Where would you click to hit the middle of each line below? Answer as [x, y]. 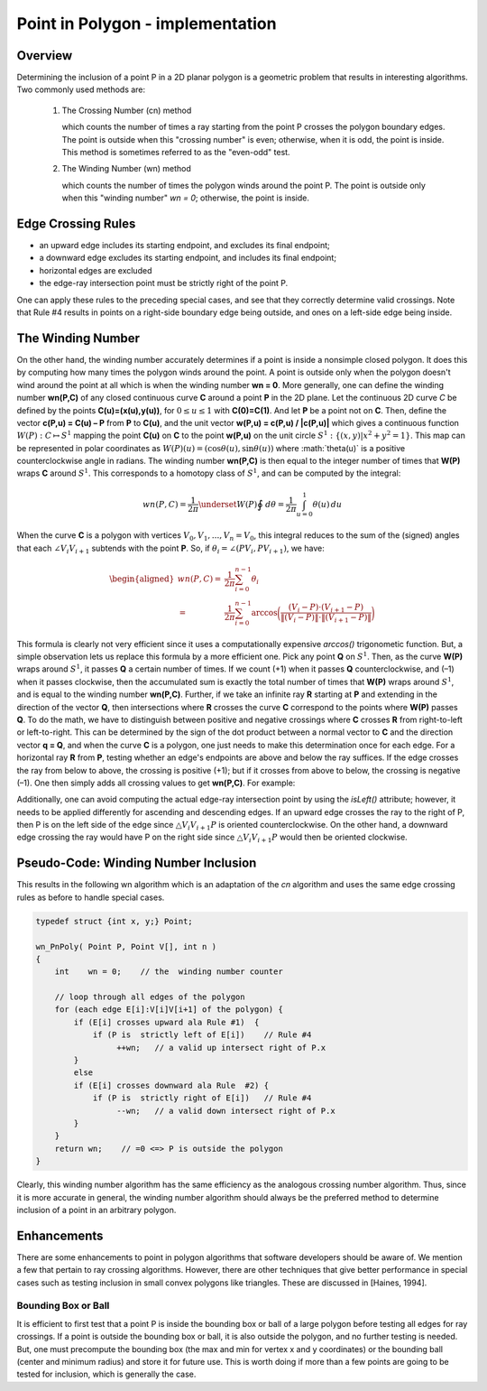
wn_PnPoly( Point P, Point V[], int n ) [126, 946]
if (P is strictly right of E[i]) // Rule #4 [202, 1098]
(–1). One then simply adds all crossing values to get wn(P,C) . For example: [156, 783]
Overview [45, 56]
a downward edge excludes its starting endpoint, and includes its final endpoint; [188, 258]
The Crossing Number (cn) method [127, 110]
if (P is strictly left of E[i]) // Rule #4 [202, 1035]
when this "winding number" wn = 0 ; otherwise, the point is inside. [186, 198]
